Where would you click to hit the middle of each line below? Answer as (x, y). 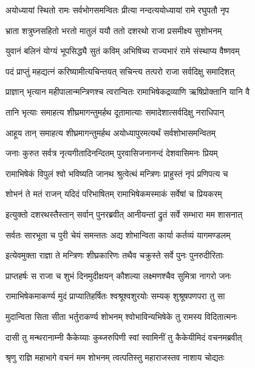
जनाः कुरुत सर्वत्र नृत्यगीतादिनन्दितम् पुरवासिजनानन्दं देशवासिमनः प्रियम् (112, 153)
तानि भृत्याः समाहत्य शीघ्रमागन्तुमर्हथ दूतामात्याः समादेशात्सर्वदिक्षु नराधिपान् (115, 112)
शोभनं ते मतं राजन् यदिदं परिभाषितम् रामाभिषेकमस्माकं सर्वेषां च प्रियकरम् (114, 194)
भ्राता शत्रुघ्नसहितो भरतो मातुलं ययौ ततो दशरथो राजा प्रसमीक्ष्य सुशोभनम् (114, 30)
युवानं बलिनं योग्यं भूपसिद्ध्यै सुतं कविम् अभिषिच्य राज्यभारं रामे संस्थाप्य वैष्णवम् (123, 51)
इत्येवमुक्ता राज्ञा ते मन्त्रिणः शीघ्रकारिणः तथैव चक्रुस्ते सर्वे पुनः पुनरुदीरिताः (115, 255)
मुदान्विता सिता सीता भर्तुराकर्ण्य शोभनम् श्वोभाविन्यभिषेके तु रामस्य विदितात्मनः (121, 316)
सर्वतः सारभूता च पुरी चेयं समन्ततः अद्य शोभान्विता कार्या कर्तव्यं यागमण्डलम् (118, 234)
